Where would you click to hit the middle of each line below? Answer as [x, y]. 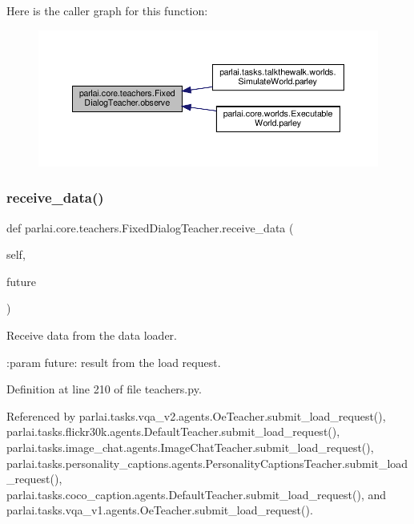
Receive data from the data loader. [92, 335]
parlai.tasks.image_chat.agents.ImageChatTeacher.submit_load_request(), [190, 447]
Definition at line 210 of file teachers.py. [104, 389]
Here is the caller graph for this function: [107, 10]
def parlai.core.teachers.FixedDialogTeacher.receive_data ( [150, 227]
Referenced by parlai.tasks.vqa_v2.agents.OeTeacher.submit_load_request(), [196, 415]
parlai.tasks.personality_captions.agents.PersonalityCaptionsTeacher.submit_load [207, 463]
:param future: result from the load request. [114, 362]
